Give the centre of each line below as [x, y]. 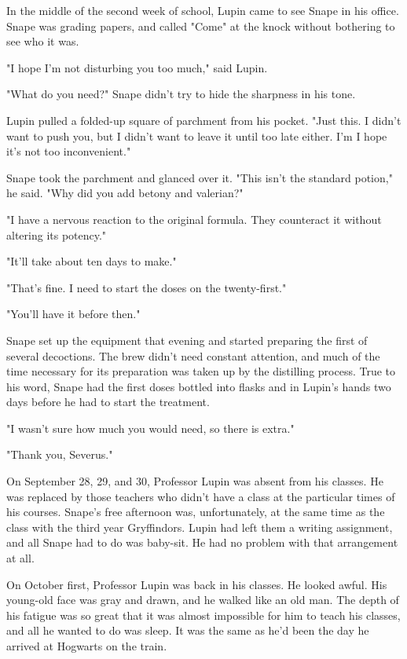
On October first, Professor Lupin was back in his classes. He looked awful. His [197, 584]
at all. [20, 558]
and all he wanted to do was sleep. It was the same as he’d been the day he [188, 630]
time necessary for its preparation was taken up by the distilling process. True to [201, 371]
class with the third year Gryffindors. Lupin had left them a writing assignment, [200, 527]
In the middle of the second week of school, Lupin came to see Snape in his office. [203, 10]
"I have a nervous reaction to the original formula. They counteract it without [194, 219]
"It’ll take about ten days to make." [92, 261]
